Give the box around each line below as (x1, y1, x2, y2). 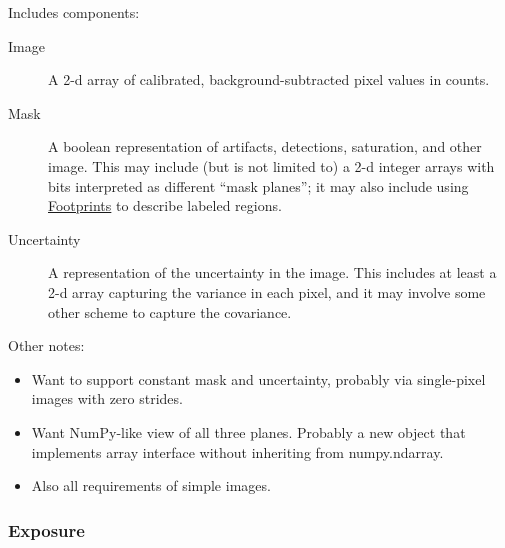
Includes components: (8, 2, 140, 22)
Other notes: (8, 335, 85, 356)
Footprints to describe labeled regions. (48, 195, 282, 216)
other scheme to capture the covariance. (48, 301, 292, 322)
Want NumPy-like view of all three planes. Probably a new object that (31, 421, 466, 442)
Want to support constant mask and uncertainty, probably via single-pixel (31, 368, 486, 389)
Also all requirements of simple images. (31, 475, 271, 496)
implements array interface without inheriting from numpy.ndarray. (31, 441, 444, 462)
